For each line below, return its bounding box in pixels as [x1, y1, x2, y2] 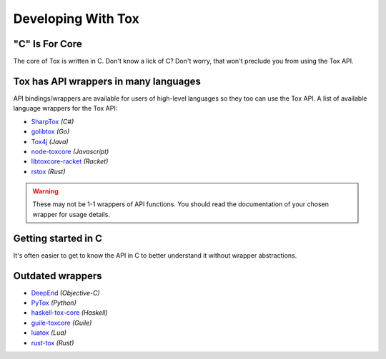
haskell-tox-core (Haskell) [31, 308, 108, 317]
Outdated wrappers [13, 270, 102, 282]
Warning [32, 187, 59, 196]
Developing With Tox [13, 11, 139, 26]
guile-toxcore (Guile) [31, 318, 92, 327]
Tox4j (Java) [31, 137, 69, 146]
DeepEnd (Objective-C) [31, 288, 100, 297]
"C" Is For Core [13, 38, 82, 50]
